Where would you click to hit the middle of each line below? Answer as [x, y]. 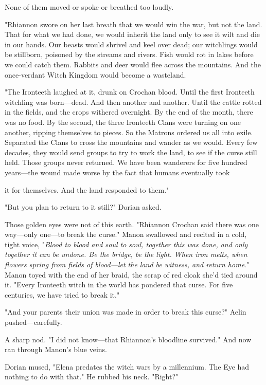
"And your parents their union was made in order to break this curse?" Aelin [126, 312]
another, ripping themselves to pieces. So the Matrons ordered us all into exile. [129, 132]
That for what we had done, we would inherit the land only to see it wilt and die [132, 34]
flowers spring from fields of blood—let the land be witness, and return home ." [127, 264]
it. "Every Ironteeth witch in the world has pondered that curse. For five [119, 285]
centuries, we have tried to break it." [62, 294]
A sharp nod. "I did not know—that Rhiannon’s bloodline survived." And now [128, 339]
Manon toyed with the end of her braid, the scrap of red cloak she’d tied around [131, 274]
